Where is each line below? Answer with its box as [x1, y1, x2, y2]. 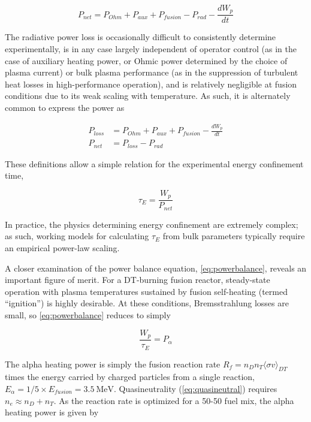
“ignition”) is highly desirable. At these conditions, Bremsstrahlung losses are [5, 297, 289, 309]
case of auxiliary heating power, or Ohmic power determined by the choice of [5, 54, 288, 67]
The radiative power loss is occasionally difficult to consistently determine [5, 31, 276, 43]
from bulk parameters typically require [162, 230, 305, 242]
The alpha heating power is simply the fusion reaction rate [5, 357, 221, 370]
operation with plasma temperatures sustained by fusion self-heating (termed [5, 285, 288, 297]
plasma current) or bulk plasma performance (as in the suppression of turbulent [5, 66, 298, 79]
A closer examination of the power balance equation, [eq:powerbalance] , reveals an [5, 261, 307, 274]
